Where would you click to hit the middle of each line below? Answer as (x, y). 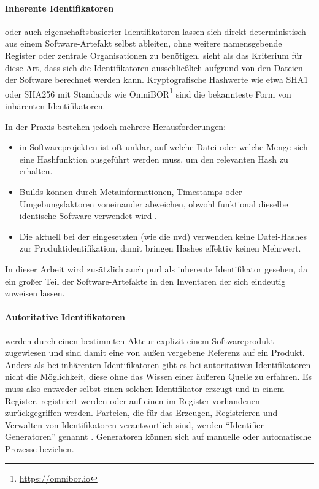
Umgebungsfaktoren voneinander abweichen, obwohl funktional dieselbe (154, 203)
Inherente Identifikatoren (60, 8)
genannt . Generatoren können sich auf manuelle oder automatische (185, 437)
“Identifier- (246, 424)
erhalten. (36, 171)
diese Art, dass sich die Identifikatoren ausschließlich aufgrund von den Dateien (154, 67)
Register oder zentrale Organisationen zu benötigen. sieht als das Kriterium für (154, 55)
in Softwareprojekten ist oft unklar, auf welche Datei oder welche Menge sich (163, 147)
